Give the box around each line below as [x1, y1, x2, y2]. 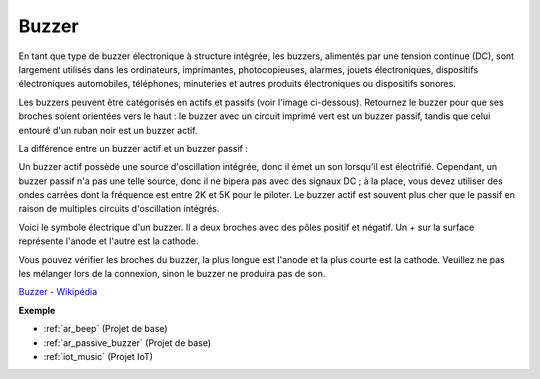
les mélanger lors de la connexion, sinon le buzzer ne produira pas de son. [18, 268, 326, 280]
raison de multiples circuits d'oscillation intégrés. [18, 203, 220, 215]
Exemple [18, 304, 56, 316]
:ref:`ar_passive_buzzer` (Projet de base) [43, 336, 212, 349]
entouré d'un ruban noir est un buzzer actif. [18, 124, 198, 136]
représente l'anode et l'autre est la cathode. [18, 235, 199, 247]
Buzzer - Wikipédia [18, 286, 98, 298]
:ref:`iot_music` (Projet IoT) [43, 350, 154, 362]
